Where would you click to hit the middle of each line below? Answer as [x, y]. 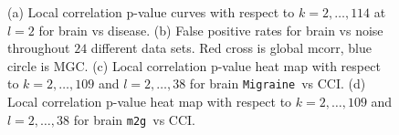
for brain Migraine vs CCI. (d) [278, 83]
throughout [39, 48]
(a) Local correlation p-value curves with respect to [151, 12]
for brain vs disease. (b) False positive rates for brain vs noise [211, 30]
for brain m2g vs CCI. [134, 119]
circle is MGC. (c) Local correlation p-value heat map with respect [194, 65]
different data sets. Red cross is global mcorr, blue [231, 48]
